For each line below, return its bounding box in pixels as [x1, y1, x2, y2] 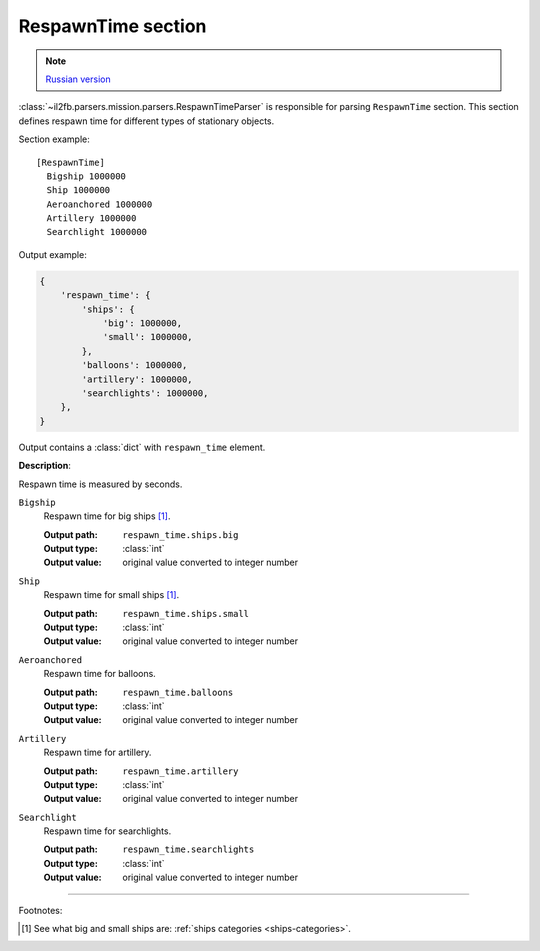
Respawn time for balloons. [43, 668, 157, 680]
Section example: [18, 133, 90, 145]
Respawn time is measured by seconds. [18, 478, 183, 490]
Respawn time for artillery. [43, 746, 152, 759]
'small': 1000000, [102, 331, 194, 343]
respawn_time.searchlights [122, 844, 255, 855]
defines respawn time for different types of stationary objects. [18, 115, 275, 127]
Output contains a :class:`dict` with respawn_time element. [18, 441, 266, 453]
